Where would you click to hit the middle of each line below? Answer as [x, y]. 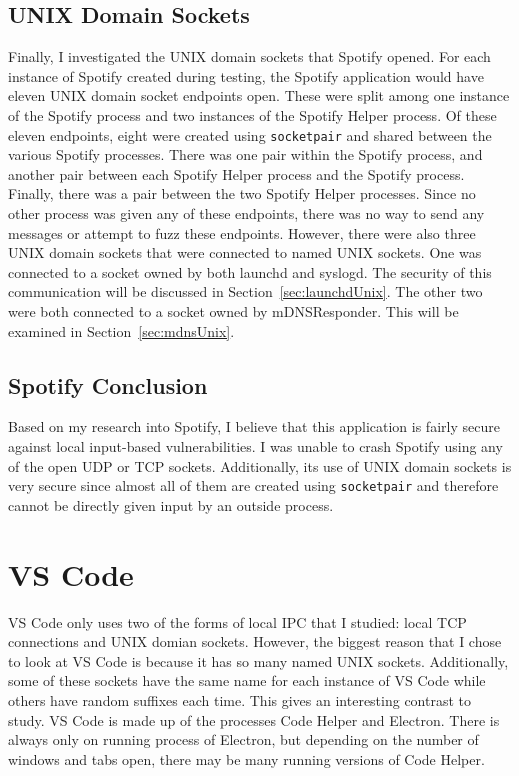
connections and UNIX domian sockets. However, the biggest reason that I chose [255, 641]
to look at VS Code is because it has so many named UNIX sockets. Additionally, [258, 660]
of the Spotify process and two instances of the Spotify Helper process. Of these [252, 114]
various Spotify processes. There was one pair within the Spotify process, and [245, 154]
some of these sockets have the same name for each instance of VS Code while [247, 680]
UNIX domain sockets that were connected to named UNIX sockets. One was [245, 252]
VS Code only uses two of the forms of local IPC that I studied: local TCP [237, 621]
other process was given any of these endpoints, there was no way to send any [246, 213]
